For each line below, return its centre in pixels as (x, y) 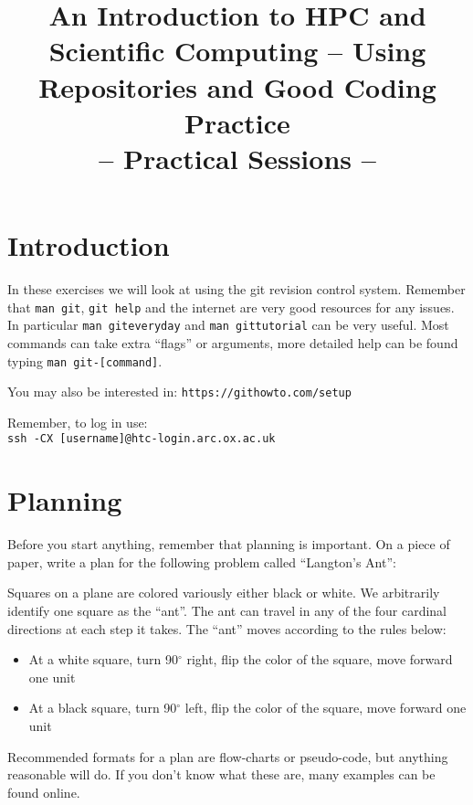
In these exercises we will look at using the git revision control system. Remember (236, 289)
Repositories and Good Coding (237, 86)
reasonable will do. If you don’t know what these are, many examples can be (221, 774)
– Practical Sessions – (237, 158)
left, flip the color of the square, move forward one (326, 708)
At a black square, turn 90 (103, 708)
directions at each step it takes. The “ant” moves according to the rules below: (227, 628)
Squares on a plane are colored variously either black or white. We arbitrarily (224, 593)
